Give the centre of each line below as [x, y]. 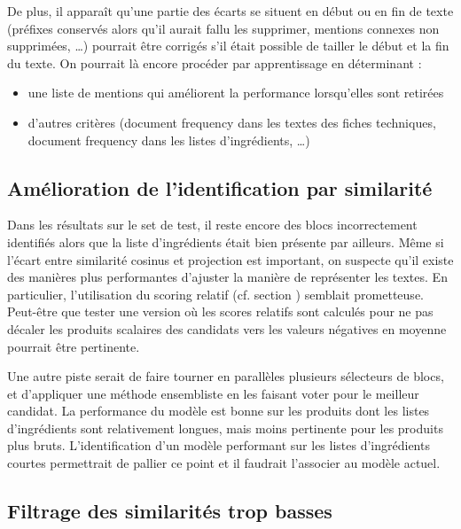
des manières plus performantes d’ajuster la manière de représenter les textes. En [227, 277]
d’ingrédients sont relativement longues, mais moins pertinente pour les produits [225, 428]
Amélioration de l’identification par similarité [220, 187]
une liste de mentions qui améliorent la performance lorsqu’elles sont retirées [236, 93]
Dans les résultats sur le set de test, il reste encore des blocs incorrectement [212, 225]
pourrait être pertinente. [74, 346]
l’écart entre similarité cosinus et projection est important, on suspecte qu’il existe [230, 259]
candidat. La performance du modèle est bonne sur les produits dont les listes [219, 411]
